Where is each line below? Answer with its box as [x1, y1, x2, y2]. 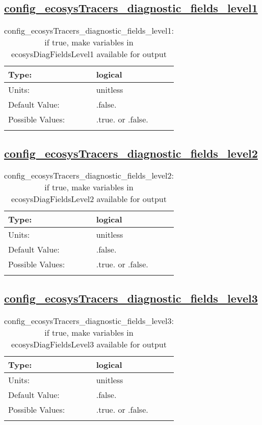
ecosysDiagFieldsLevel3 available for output [11, 338, 167, 350]
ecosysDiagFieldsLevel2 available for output [11, 193, 167, 205]
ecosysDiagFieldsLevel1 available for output [11, 48, 167, 60]
